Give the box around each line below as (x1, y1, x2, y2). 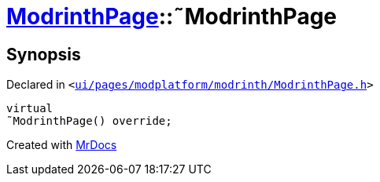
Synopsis (6, 44, 81, 64)
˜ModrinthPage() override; (6, 115, 172, 128)
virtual (6, 102, 53, 115)
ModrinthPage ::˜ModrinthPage (6, 3, 338, 30)
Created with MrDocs (6, 138, 117, 152)
